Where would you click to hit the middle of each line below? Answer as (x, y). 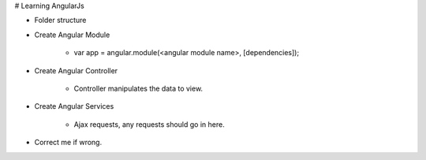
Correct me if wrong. (68, 143)
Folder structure (60, 20)
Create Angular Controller (76, 70)
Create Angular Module (72, 35)
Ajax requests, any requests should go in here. (149, 124)
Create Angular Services (74, 106)
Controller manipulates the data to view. (138, 88)
